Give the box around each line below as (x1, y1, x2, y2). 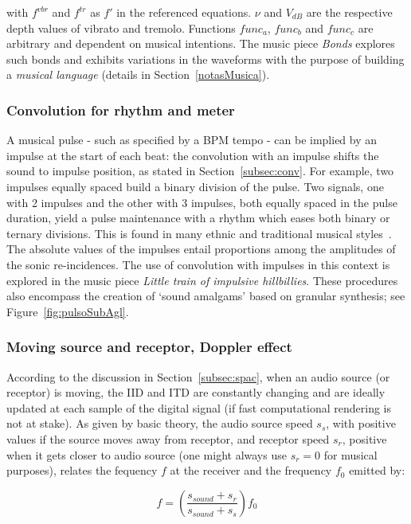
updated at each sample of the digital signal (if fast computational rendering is (6, 399, 392, 416)
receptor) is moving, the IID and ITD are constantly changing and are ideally (6, 384, 386, 401)
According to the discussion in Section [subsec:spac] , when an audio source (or (6, 368, 390, 385)
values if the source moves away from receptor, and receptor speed (6, 430, 330, 447)
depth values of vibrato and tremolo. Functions (6, 19, 236, 36)
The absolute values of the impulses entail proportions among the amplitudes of (6, 240, 396, 257)
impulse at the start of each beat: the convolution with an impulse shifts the (6, 147, 379, 163)
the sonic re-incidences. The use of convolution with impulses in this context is (6, 256, 390, 272)
